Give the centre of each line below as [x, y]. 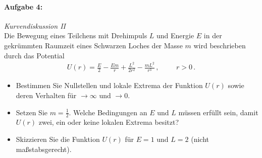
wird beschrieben [220, 45]
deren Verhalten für [46, 95]
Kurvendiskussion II [35, 25]
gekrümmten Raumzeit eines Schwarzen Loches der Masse [93, 45]
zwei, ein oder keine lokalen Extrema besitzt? [109, 122]
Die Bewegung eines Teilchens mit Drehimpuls [76, 35]
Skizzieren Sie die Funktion [58, 139]
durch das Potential [34, 55]
